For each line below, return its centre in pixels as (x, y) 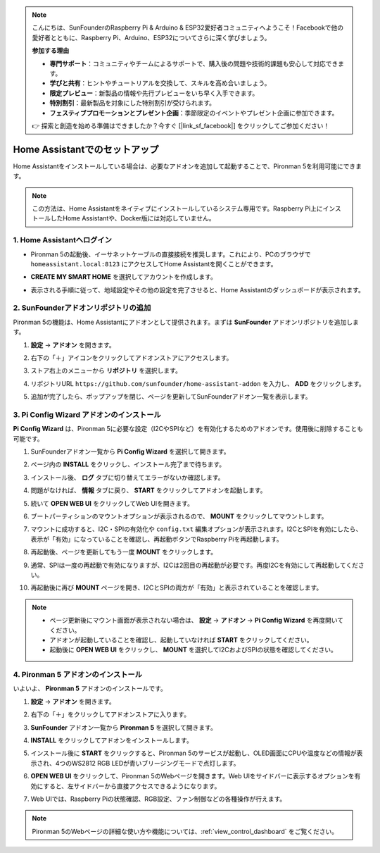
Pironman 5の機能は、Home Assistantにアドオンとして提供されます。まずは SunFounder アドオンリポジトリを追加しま (186, 322)
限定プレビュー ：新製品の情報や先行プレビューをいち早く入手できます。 (154, 93)
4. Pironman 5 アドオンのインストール (78, 675)
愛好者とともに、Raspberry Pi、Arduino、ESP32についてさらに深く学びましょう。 (151, 37)
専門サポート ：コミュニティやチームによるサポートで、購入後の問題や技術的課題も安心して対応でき (194, 63)
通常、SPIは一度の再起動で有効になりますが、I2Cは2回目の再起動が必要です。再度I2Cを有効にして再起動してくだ (195, 565)
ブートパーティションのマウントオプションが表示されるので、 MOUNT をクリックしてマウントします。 (179, 516)
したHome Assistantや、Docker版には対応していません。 (133, 218)
